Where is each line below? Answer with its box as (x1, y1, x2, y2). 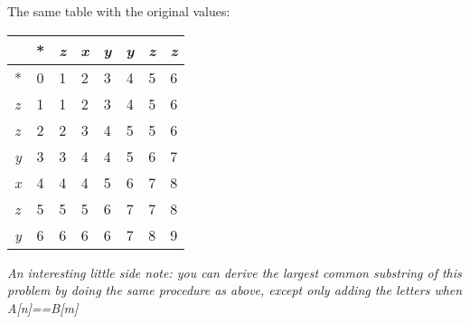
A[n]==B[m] (7, 298, 79, 317)
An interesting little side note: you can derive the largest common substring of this (7, 262, 462, 281)
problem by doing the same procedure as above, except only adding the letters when (7, 281, 463, 300)
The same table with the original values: (7, 2, 230, 20)
